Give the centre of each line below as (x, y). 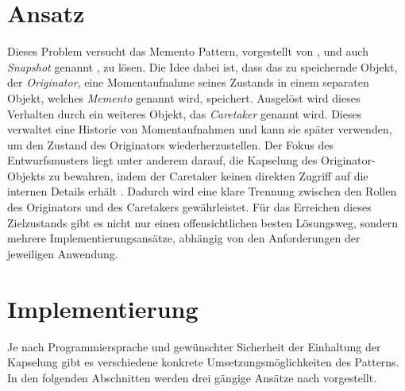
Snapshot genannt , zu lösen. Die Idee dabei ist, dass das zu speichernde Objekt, (202, 66)
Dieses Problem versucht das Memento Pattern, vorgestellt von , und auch (188, 51)
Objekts (26, 175)
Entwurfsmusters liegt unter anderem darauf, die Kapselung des (162, 160)
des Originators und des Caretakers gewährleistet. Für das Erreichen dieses (189, 207)
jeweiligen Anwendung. (63, 253)
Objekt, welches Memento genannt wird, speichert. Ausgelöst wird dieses (184, 97)
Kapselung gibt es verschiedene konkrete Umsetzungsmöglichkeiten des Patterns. (203, 362)
